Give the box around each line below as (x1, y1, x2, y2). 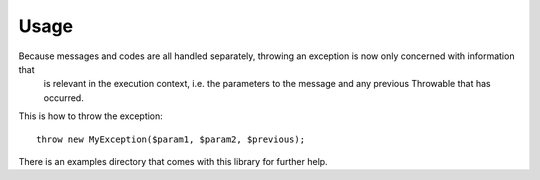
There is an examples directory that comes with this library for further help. (18, 155, 329, 167)
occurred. (43, 91, 84, 104)
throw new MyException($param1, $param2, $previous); (36, 133, 305, 145)
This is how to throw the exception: (18, 110, 164, 122)
